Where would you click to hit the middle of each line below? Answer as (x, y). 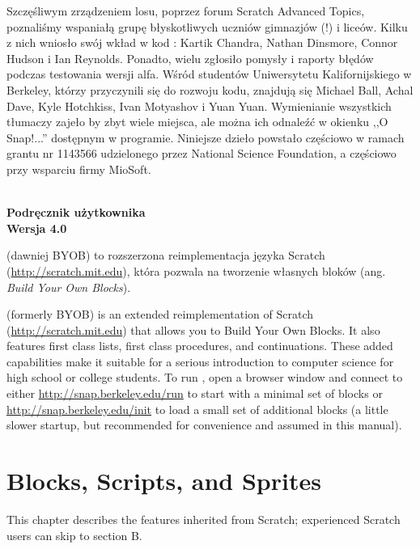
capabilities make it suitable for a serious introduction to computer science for (200, 361)
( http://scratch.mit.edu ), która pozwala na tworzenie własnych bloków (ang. (196, 270)
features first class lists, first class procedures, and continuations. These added (200, 346)
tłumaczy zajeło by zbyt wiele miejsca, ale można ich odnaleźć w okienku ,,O (197, 122)
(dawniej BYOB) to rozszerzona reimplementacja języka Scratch (166, 255)
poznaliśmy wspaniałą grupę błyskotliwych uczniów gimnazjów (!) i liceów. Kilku (207, 26)
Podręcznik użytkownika (76, 212)
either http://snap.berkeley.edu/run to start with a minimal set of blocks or (195, 393)
